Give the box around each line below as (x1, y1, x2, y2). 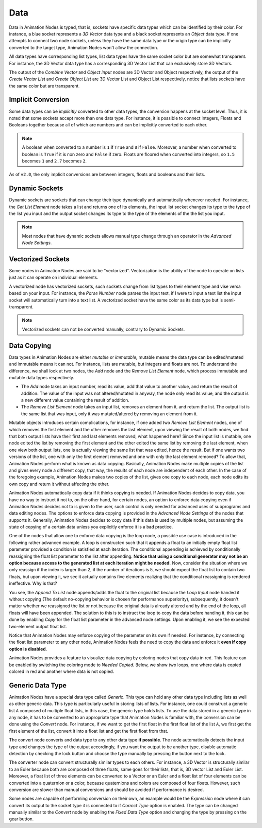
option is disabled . (9, 646, 47, 652)
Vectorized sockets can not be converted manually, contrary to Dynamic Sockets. (22, 326, 185, 332)
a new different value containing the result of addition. (21, 397, 130, 403)
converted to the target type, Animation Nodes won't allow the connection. (9, 44, 159, 51)
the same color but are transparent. (9, 83, 80, 88)
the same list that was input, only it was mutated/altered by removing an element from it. (21, 411, 198, 417)
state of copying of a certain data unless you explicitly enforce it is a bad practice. (9, 524, 173, 530)
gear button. (9, 816, 34, 822)
